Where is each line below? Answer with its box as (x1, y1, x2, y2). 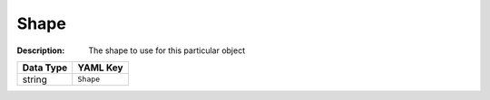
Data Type (22, 61, 68, 74)
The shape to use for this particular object (88, 45, 245, 56)
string (22, 73, 47, 86)
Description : (16, 45, 65, 56)
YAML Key (77, 61, 123, 74)
